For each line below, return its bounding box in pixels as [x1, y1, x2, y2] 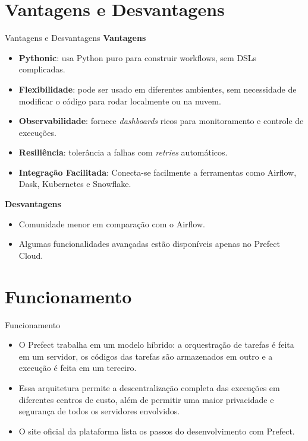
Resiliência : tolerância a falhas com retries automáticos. [18, 146, 228, 158]
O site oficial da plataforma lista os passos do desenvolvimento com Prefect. [18, 424, 295, 437]
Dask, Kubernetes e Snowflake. [18, 177, 131, 190]
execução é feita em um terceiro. [18, 361, 137, 374]
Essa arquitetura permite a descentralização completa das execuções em [18, 381, 280, 394]
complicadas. [18, 63, 65, 75]
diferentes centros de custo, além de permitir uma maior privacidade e [18, 393, 274, 405]
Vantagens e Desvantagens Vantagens [5, 31, 146, 44]
